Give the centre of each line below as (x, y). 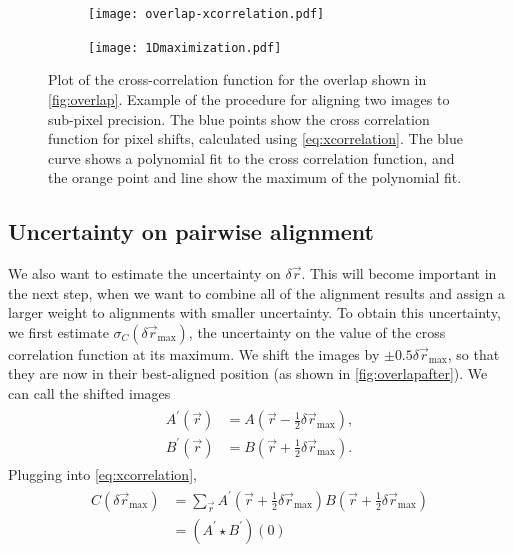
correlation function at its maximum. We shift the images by (194, 353)
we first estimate (58, 331)
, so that (473, 353)
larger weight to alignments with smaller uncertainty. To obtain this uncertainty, (254, 312)
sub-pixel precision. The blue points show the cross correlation (239, 118)
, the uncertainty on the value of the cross (317, 331)
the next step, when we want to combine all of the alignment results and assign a (256, 292)
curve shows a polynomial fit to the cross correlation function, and (251, 157)
